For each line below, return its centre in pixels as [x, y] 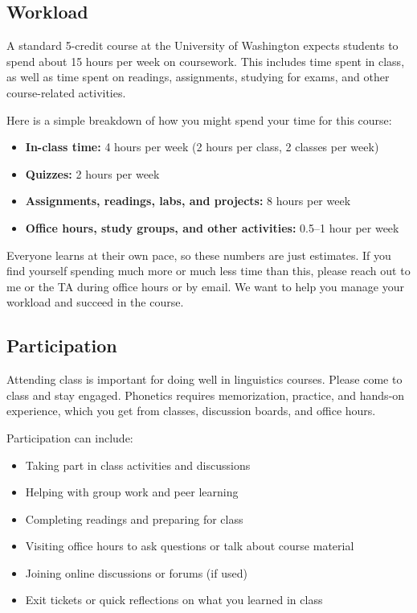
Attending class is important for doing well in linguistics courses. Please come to [204, 379]
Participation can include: [70, 437]
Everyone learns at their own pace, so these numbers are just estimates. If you [199, 255]
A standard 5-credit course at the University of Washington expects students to [202, 45]
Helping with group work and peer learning [132, 492]
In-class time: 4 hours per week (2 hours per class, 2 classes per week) [202, 147]
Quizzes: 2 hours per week [92, 173]
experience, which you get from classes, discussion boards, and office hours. [191, 411]
